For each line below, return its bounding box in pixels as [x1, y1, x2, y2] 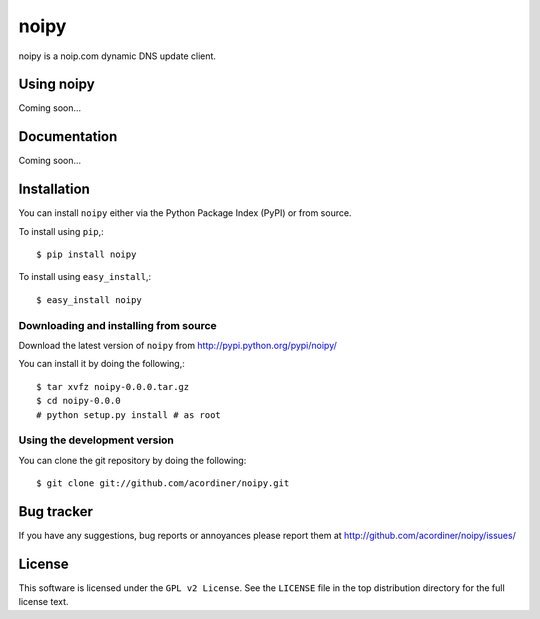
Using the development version [18, 433, 175, 447]
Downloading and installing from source [18, 318, 217, 332]
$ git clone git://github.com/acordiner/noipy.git [36, 478, 290, 489]
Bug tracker [18, 503, 94, 520]
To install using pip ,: [18, 225, 104, 237]
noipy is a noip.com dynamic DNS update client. [18, 50, 217, 62]
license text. [18, 596, 69, 608]
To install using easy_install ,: [18, 271, 152, 283]
